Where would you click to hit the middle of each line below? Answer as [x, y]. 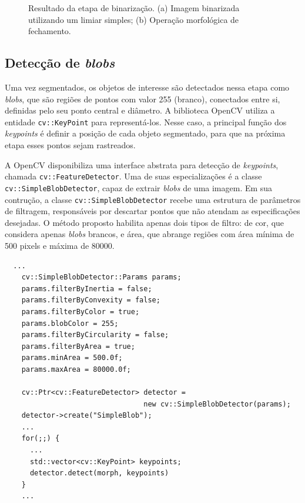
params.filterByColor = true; [81, 312]
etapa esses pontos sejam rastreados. [70, 145]
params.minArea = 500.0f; [72, 358]
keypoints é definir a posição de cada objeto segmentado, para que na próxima [145, 133]
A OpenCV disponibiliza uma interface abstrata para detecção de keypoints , [142, 164]
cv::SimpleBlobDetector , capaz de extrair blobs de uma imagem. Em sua [139, 187]
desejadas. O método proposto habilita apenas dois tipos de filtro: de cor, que [145, 222]
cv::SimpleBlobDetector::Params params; [101, 277]
